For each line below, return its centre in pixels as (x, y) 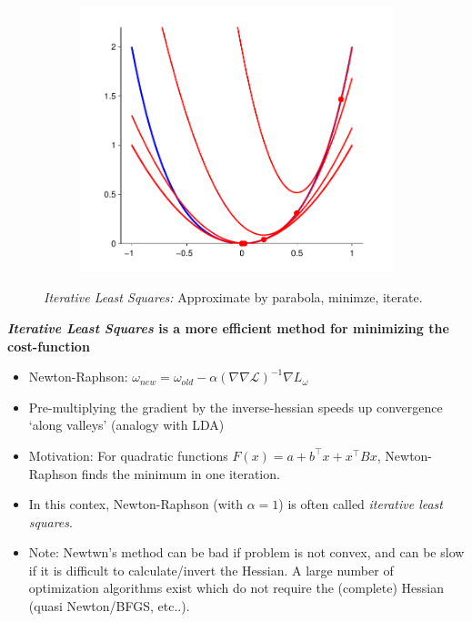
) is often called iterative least (361, 504)
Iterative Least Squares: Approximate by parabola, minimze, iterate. (233, 297)
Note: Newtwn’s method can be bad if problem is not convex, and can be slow (246, 552)
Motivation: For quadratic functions (128, 455)
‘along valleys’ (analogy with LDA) (126, 425)
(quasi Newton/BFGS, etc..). (109, 606)
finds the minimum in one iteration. (181, 473)
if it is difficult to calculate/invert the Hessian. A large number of (211, 570)
